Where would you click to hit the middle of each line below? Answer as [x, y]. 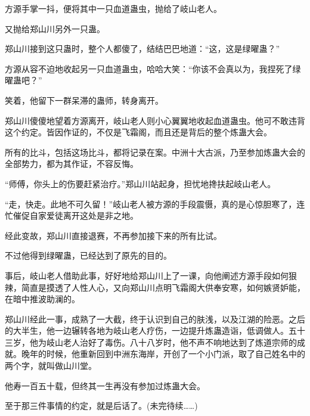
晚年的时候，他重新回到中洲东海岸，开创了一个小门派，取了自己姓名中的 [163, 354]
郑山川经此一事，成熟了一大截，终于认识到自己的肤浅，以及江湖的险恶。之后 [155, 319]
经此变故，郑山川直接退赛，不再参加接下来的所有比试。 [113, 235]
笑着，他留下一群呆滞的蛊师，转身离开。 [84, 100]
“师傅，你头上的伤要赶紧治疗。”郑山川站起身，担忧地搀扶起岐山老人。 [140, 183]
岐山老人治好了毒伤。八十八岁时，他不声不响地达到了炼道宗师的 [171, 342]
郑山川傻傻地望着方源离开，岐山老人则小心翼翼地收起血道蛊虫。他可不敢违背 [155, 120]
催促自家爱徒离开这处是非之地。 [75, 215]
